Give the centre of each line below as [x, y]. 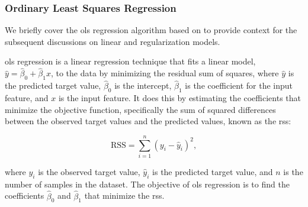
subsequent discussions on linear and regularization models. [113, 41]
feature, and [27, 98]
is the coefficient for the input [239, 85]
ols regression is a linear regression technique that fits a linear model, [130, 61]
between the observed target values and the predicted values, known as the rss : [148, 121]
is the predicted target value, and [213, 171]
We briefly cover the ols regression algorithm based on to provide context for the [151, 30]
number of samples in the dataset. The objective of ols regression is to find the [147, 184]
